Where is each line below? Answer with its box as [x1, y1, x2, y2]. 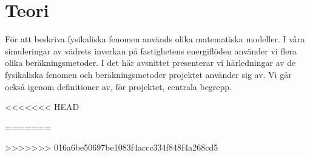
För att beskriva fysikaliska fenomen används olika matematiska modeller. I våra [5, 33, 305, 45]
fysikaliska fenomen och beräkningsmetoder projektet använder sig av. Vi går [5, 68, 292, 80]
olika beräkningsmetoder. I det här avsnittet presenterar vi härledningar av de [5, 56, 296, 69]
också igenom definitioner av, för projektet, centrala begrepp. [5, 80, 232, 93]
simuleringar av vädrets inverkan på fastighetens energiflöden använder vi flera [5, 44, 297, 57]
